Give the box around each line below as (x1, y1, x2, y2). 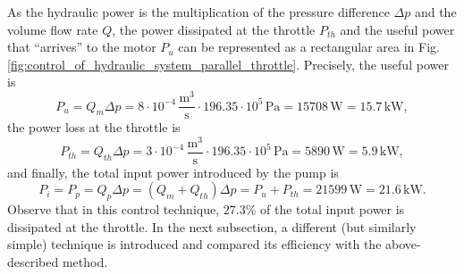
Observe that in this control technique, (7, 200, 220, 219)
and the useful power (340, 20, 455, 38)
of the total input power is (259, 200, 405, 219)
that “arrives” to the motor (7, 37, 156, 56)
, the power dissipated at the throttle (112, 20, 316, 38)
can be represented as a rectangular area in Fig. (178, 37, 440, 56)
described (7, 253, 59, 271)
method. (62, 253, 108, 271)
